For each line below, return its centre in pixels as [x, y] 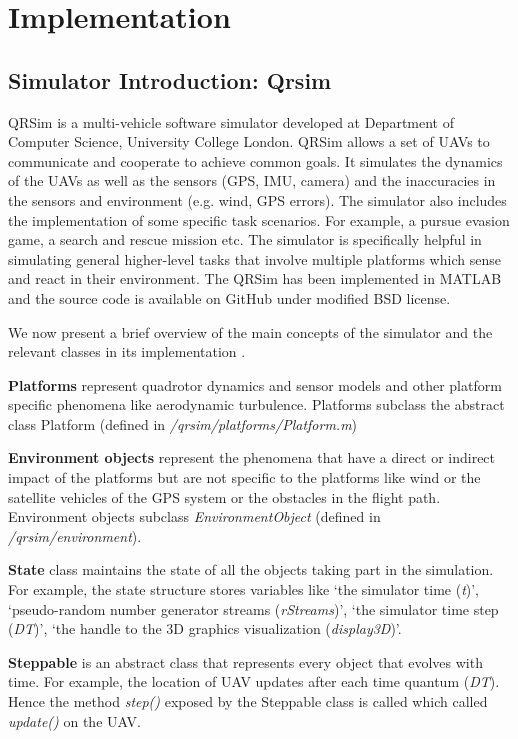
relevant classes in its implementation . [127, 351]
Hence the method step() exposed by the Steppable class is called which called [248, 701]
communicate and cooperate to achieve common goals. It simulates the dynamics [255, 160]
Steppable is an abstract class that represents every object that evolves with [245, 661]
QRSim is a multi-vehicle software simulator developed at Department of [231, 121]
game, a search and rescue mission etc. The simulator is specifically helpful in [245, 239]
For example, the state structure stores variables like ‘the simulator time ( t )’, [244, 589]
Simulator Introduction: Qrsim [170, 79]
